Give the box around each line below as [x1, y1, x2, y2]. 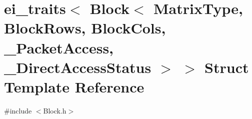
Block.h [43, 105, 66, 115]
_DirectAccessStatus [4, 56, 151, 77]
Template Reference [4, 76, 144, 96]
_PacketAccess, [4, 37, 114, 57]
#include [4, 105, 32, 115]
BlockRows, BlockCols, [4, 17, 166, 38]
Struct [204, 56, 249, 77]
